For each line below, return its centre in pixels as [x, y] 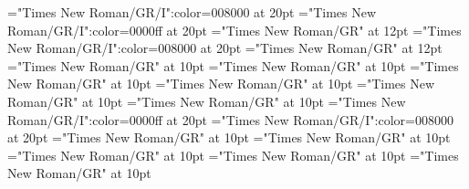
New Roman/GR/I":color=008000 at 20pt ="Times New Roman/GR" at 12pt [225, 48]
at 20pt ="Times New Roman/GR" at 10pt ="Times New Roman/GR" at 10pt [229, 137]
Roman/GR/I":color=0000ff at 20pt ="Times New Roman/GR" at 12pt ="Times [234, 30]
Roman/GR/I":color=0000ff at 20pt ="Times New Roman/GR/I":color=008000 [230, 119]
